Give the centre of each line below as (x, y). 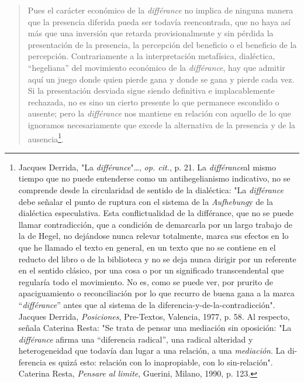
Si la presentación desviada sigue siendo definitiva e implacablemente (151, 90)
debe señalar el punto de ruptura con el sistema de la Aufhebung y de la (146, 201)
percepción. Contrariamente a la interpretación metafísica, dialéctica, (151, 56)
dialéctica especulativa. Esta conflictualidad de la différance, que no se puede (156, 213)
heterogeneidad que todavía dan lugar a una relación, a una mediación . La (152, 350)
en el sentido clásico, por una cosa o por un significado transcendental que (151, 270)
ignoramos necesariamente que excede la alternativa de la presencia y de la (162, 124)
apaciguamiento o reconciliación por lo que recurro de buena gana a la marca (156, 293)
